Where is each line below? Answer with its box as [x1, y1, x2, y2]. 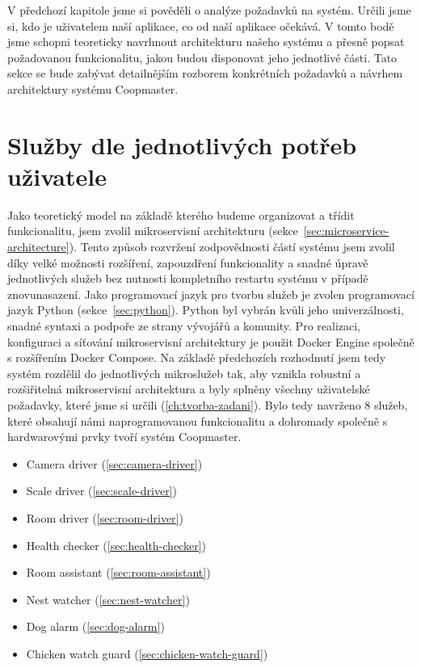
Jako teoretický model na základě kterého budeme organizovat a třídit [7, 206, 355, 223]
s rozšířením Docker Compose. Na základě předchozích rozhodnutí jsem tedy [7, 349, 386, 366]
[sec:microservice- [303, 222, 389, 239]
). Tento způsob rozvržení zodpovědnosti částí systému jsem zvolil [69, 238, 395, 255]
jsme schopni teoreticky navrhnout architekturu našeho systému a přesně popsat [7, 33, 405, 50]
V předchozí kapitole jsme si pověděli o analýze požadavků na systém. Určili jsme [7, 2, 411, 18]
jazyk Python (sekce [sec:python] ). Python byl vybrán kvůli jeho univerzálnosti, [7, 301, 404, 318]
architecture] [7, 238, 69, 255]
